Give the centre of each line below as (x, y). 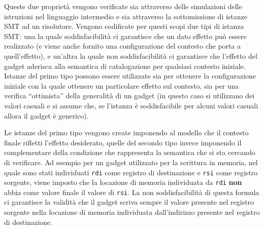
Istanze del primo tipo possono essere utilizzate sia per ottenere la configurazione (130, 76)
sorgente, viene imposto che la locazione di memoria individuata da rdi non (123, 182)
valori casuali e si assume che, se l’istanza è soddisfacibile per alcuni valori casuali (131, 105)
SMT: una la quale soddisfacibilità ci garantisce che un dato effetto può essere (125, 36)
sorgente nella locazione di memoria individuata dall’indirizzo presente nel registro (132, 212)
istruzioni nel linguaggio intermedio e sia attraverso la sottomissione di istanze (126, 16)
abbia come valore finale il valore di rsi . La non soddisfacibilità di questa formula (132, 192)
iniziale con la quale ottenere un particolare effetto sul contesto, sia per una (122, 85)
